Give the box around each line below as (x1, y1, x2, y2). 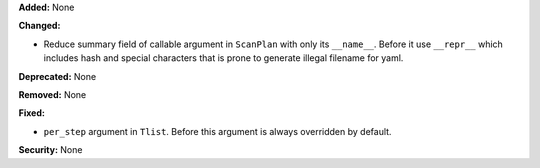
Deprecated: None (18, 70, 97, 82)
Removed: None (18, 88, 87, 100)
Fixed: (18, 107, 45, 119)
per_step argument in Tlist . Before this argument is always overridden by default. (43, 125, 392, 137)
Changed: (18, 20, 61, 32)
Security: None (18, 144, 83, 156)
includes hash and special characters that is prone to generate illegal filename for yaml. (43, 52, 404, 64)
